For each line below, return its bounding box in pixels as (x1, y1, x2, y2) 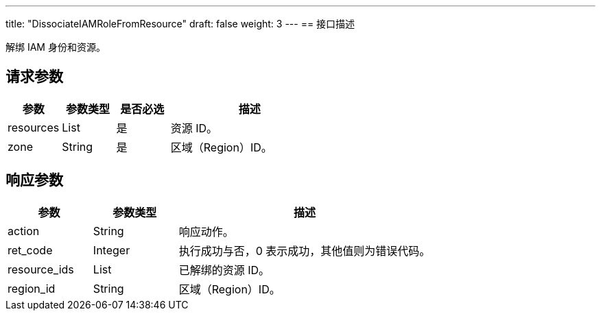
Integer (93, 243, 130, 257)
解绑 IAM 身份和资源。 (5, 41, 106, 53)
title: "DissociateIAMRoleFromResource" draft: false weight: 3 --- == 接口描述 (5, 18, 355, 29)
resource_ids (8, 262, 74, 276)
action (8, 223, 40, 238)
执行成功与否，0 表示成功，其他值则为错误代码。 (178, 243, 431, 258)
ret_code (8, 243, 53, 257)
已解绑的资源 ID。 (178, 263, 270, 277)
